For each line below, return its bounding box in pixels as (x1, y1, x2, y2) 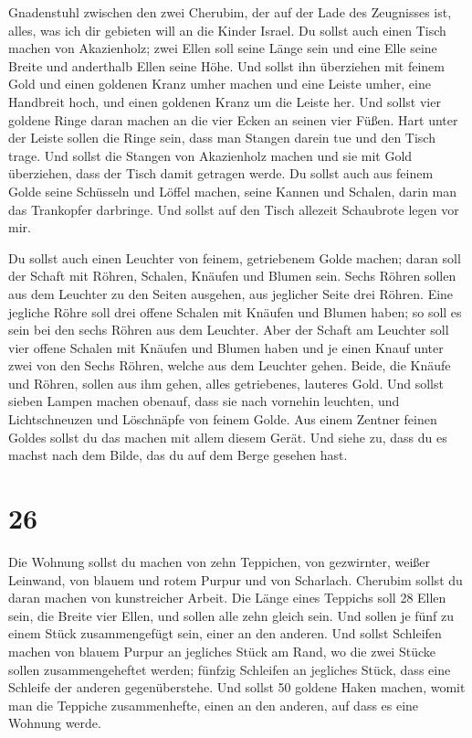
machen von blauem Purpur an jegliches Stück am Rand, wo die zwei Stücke (8, 641, 435, 660)
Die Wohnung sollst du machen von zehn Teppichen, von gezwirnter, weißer (8, 551, 431, 571)
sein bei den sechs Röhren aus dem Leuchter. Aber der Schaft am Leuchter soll (8, 320, 449, 339)
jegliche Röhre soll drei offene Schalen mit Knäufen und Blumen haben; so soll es (8, 302, 462, 321)
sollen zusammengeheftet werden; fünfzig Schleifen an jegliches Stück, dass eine (8, 659, 451, 679)
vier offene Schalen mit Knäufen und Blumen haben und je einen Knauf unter (8, 337, 444, 357)
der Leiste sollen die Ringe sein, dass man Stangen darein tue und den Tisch (8, 128, 435, 147)
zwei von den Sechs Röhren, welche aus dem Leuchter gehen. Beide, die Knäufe (8, 356, 451, 375)
